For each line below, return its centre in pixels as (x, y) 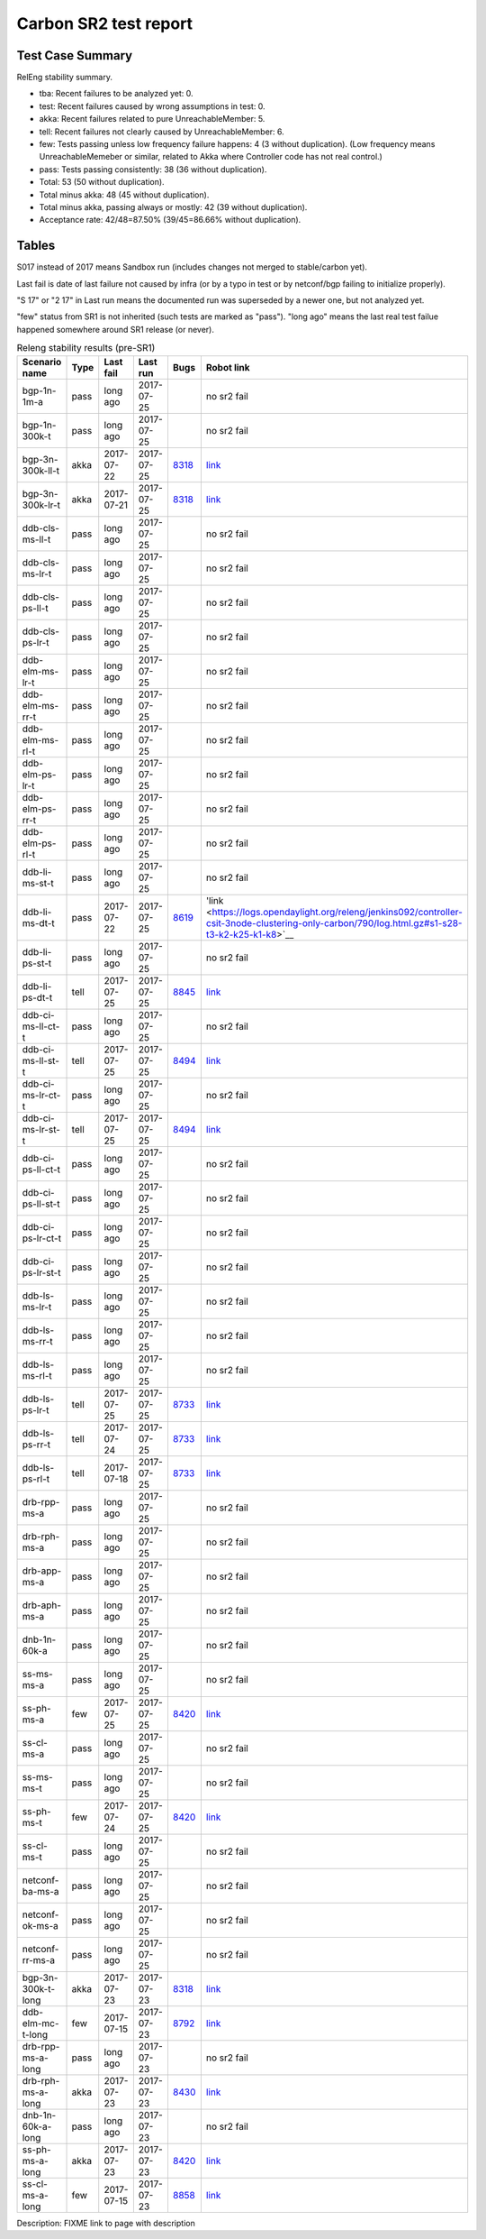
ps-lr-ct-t (42, 1238)
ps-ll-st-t (41, 1204)
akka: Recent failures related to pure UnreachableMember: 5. (152, 119)
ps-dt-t (37, 997)
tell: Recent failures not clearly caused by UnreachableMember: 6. (162, 132)
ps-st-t (37, 963)
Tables (36, 246)
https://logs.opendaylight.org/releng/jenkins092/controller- (337, 912)
